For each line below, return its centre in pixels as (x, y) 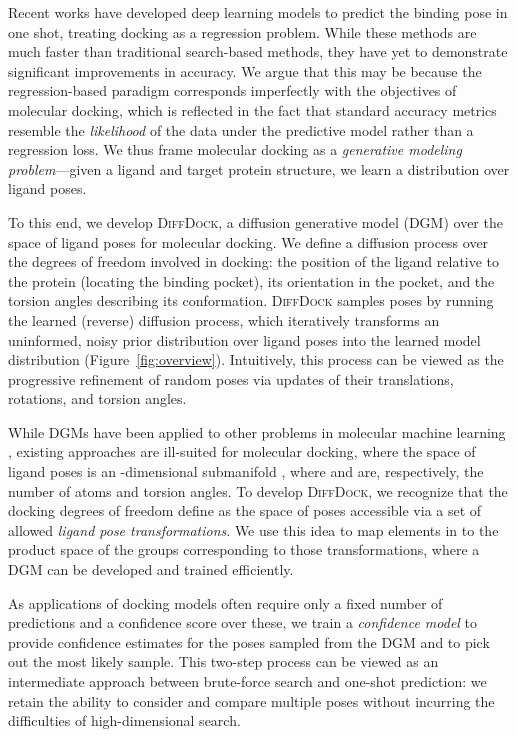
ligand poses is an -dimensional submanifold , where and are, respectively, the (246, 471)
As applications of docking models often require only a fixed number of (225, 602)
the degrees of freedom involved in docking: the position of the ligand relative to (254, 261)
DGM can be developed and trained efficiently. (151, 569)
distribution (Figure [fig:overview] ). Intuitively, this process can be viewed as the (256, 359)
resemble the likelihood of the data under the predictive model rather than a (241, 129)
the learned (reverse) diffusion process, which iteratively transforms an (224, 319)
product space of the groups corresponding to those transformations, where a (244, 549)
